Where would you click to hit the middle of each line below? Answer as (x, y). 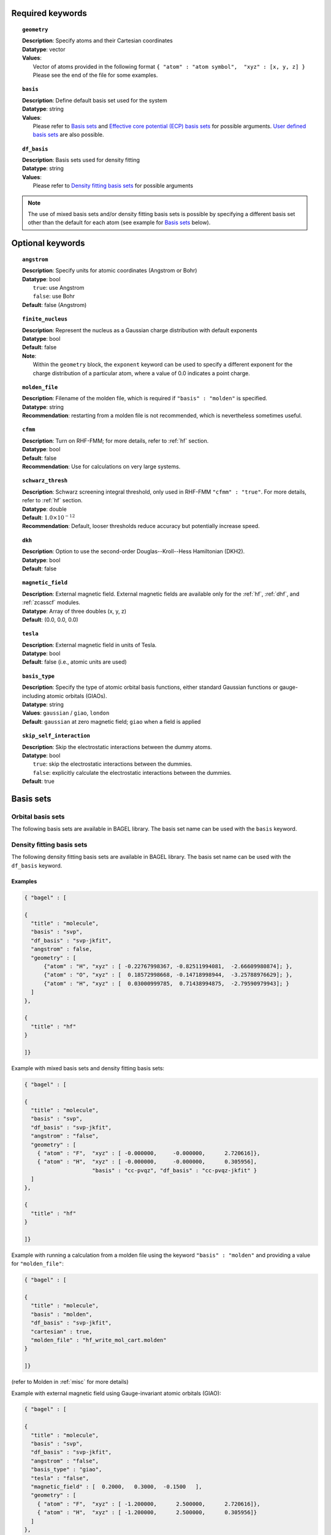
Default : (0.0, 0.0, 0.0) (51, 620)
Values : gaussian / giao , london (66, 713)
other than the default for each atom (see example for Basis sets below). (119, 223)
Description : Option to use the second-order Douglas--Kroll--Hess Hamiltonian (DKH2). (134, 551)
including (34, 696)
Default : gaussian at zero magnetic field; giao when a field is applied (112, 721)
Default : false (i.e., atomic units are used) (74, 662)
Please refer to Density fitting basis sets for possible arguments (113, 186)
